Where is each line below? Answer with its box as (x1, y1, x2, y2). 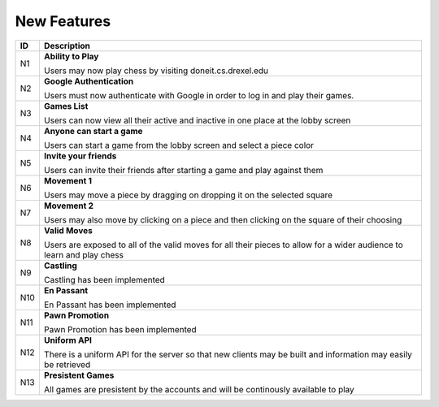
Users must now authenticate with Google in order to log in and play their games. (43, 89, 354, 101)
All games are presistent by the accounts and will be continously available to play (43, 383, 355, 395)
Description (43, 40, 91, 51)
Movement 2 (43, 200, 93, 211)
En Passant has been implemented (43, 299, 176, 310)
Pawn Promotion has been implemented (43, 323, 197, 335)
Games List (43, 100, 89, 111)
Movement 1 (43, 175, 93, 186)
